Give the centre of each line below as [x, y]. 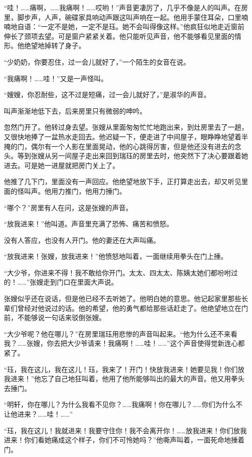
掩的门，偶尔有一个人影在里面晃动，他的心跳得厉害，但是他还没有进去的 [119, 146]
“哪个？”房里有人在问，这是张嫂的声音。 [68, 207]
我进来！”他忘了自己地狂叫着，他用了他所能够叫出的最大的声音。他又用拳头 [124, 379]
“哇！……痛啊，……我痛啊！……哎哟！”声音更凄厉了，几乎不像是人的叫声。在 [123, 7]
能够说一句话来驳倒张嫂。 [65, 317]
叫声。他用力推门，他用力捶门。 [75, 191]
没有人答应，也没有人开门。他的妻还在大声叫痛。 [82, 240]
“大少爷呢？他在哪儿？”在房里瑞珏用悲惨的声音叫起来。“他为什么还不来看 [121, 333]
